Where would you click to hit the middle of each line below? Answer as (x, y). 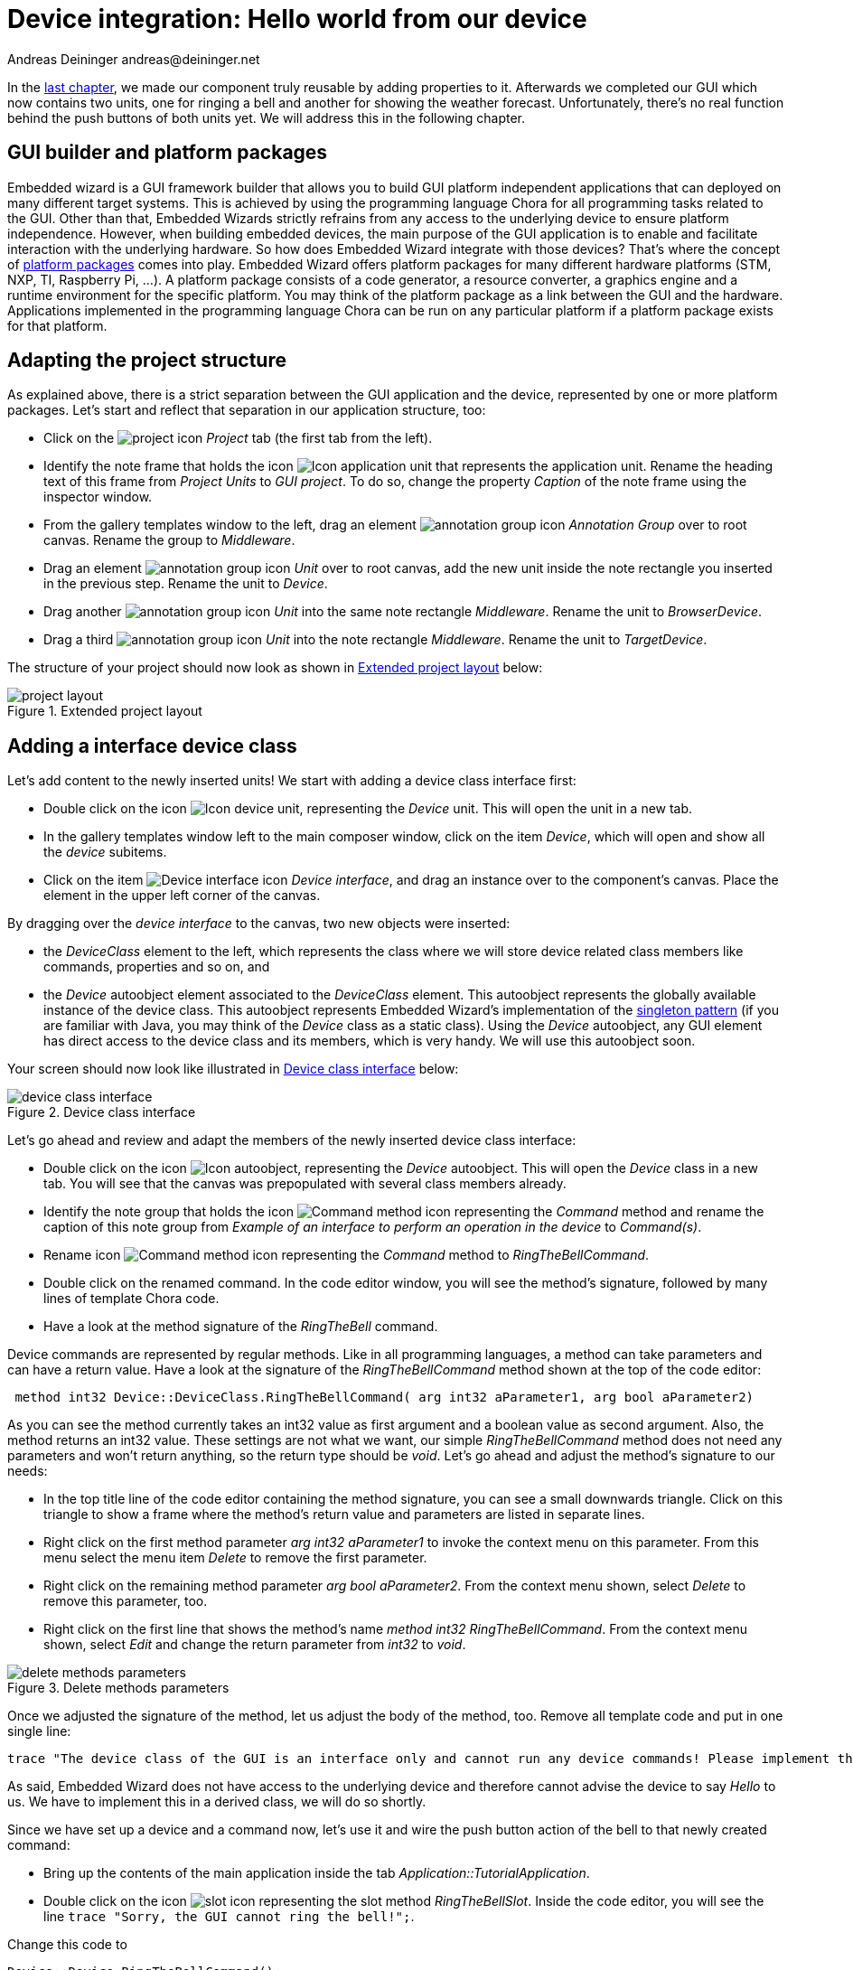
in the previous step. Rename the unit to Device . (186, 584)
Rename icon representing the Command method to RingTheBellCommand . (347, 1255)
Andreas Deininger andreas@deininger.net (134, 59)
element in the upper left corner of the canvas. (182, 896)
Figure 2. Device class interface (102, 1112)
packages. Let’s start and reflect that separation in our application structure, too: (247, 410)
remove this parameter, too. (126, 1601)
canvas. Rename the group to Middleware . (169, 540)
